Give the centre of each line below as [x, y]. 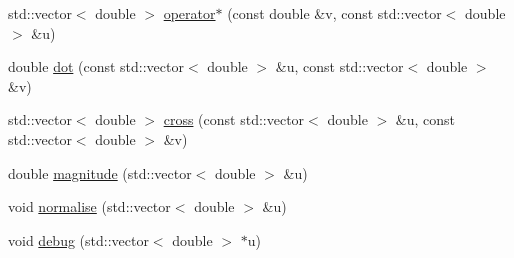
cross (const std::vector [234, 119]
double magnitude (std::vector [100, 172]
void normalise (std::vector [89, 206]
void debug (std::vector [78, 239]
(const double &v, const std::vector [334, 13]
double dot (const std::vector [96, 66]
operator [189, 13]
